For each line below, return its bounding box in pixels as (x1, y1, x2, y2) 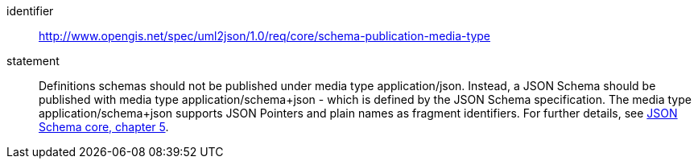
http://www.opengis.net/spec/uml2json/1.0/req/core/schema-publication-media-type (39, 29, 491, 43)
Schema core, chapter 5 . (39, 120, 169, 134)
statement (6, 54, 60, 68)
